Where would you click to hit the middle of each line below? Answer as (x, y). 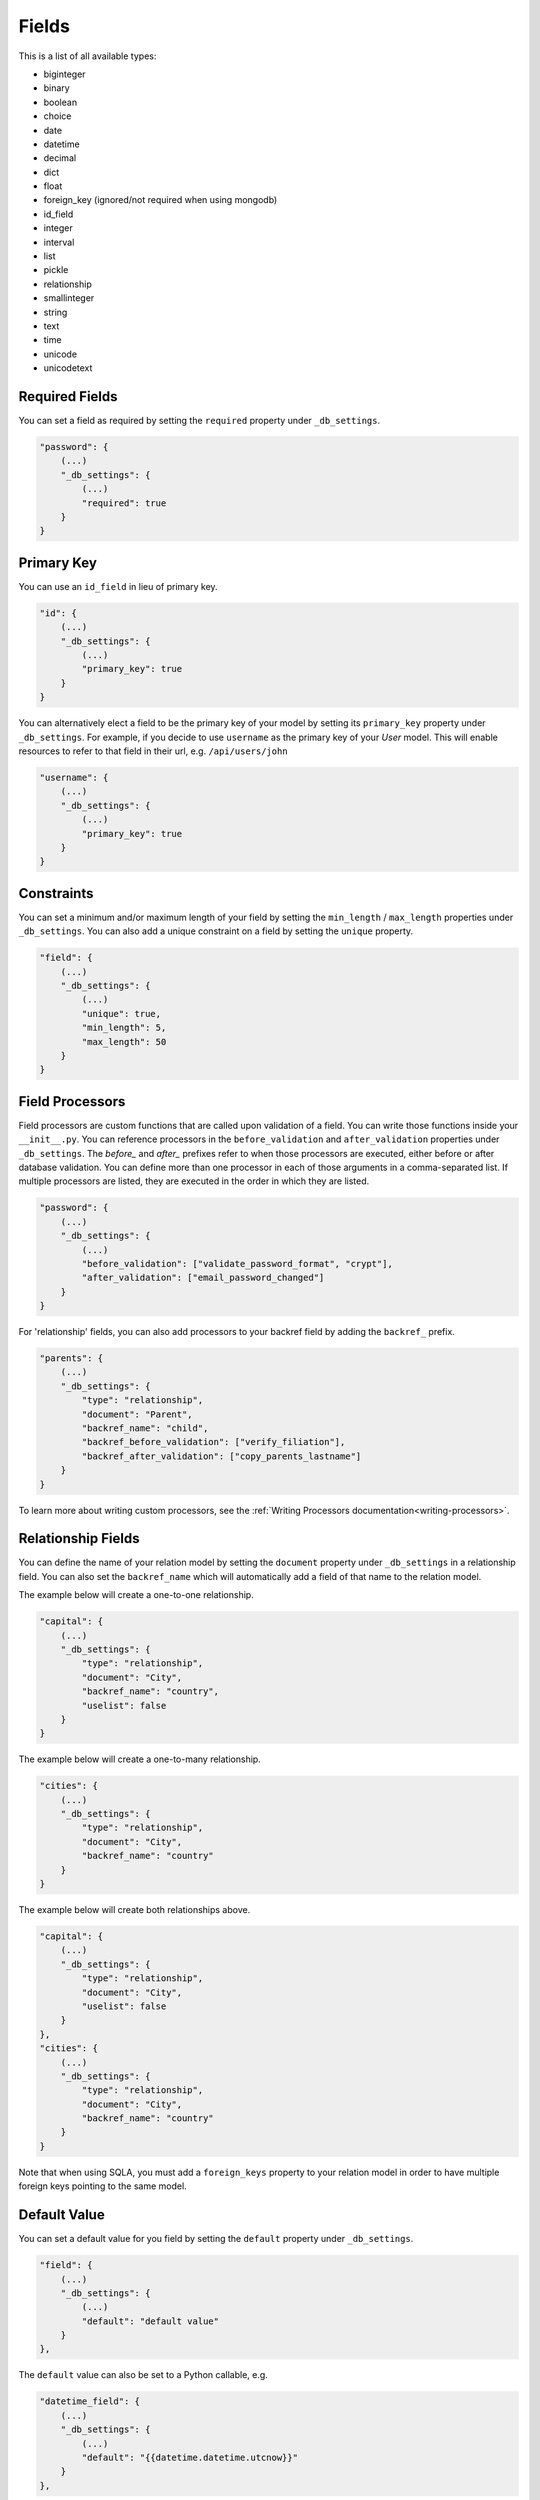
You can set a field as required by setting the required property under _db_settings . (199, 421)
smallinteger (69, 298)
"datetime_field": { (89, 2401)
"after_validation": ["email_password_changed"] (203, 1278)
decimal (60, 158)
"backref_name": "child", (145, 1428)
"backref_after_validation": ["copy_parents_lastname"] (221, 1456)
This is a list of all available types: (87, 56)
